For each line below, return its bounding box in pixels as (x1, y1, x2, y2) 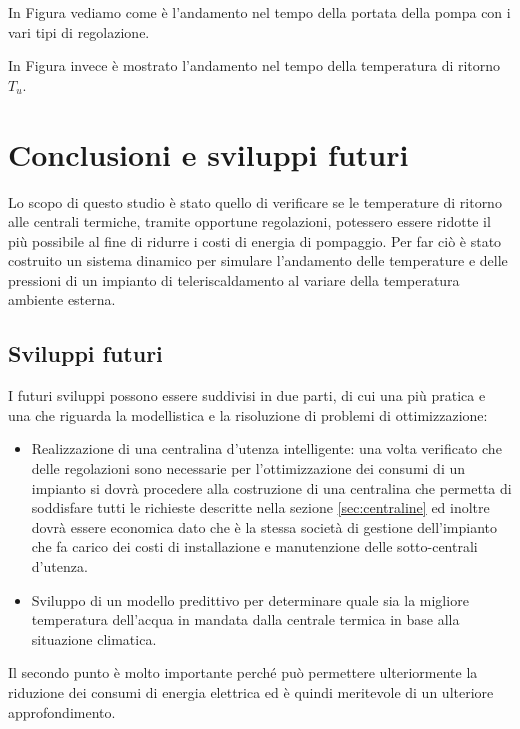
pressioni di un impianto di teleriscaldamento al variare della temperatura (8, 269, 460, 290)
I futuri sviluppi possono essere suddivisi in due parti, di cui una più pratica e (8, 385, 486, 406)
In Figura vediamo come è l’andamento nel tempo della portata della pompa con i (8, 2, 511, 22)
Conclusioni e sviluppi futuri (8, 133, 409, 174)
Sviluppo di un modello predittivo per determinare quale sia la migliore (31, 589, 469, 610)
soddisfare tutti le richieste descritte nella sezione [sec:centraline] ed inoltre (31, 497, 490, 518)
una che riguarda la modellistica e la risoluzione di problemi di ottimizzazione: (8, 404, 488, 425)
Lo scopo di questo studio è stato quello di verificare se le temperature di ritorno (8, 191, 502, 212)
